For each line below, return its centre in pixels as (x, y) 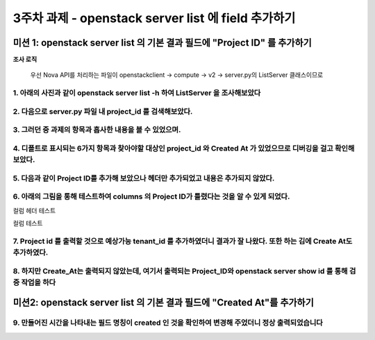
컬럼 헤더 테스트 (34, 210)
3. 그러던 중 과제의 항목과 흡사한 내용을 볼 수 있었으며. (97, 130)
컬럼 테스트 (28, 223)
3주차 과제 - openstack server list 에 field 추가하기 (154, 18)
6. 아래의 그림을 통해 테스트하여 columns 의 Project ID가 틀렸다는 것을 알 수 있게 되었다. (151, 196)
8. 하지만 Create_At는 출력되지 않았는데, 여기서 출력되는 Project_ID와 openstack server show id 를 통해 (180, 271)
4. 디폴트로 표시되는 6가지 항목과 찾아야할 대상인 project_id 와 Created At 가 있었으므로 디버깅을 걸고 (173, 148)
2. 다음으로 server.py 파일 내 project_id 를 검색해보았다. (103, 111)
